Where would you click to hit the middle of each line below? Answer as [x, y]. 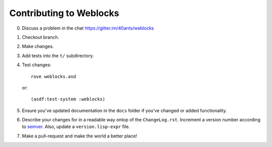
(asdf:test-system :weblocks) [68, 99]
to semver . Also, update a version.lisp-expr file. [76, 127]
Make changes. [38, 46]
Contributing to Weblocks [64, 13]
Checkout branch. [41, 37]
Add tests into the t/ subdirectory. [58, 56]
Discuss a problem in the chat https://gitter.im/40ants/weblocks [88, 28]
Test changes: [37, 65]
